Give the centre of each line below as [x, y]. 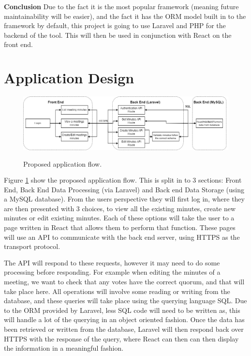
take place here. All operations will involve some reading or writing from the [117, 291]
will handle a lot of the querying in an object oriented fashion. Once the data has [124, 319]
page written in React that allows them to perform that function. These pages [120, 227]
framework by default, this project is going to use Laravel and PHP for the [115, 25]
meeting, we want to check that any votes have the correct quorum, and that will [124, 282]
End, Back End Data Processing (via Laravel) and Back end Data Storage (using [124, 189]
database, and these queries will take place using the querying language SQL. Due [125, 301]
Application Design [69, 78]
